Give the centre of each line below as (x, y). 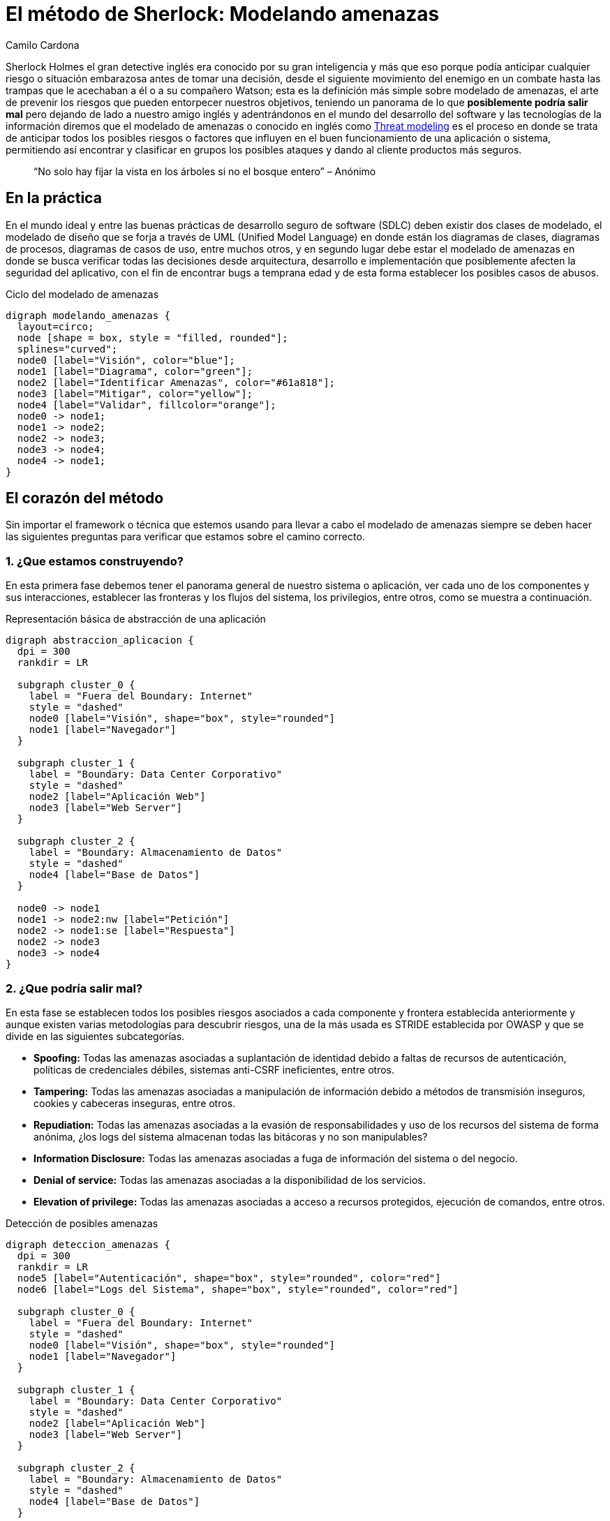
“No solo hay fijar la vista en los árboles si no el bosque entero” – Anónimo (205, 171)
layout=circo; (55, 326)
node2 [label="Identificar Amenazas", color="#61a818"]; (176, 382)
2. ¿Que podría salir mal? (74, 988)
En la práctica (54, 198)
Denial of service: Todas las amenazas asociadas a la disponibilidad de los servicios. (230, 1180)
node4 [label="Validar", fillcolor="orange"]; (147, 405)
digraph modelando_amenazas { (88, 315)
